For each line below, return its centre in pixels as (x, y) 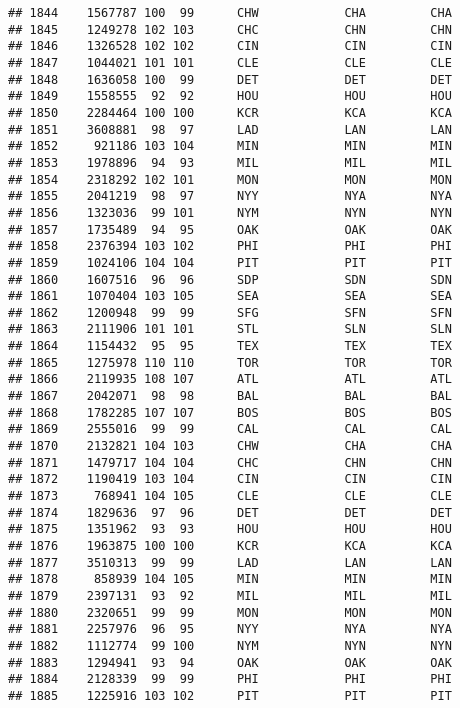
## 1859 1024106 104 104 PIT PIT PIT (230, 262)
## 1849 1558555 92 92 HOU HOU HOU (230, 96)
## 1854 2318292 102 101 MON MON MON (230, 179)
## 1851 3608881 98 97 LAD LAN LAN (230, 129)
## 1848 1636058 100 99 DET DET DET (230, 79)
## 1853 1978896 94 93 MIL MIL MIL (230, 162)
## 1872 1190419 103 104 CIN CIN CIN (230, 479)
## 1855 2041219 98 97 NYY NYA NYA (230, 196)
